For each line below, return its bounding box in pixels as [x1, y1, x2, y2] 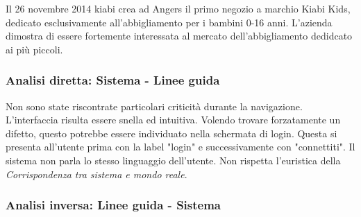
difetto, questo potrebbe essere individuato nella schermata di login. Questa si [6, 125, 337, 140]
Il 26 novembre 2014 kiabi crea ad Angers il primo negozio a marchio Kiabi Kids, [6, 1, 351, 15]
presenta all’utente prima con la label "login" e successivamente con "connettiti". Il [6, 139, 355, 154]
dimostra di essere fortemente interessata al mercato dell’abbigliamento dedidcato [6, 28, 353, 43]
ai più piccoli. [6, 42, 63, 56]
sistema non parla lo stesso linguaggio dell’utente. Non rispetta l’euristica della [6, 153, 341, 167]
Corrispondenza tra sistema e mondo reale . [6, 166, 187, 181]
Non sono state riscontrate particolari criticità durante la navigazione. [6, 98, 303, 113]
